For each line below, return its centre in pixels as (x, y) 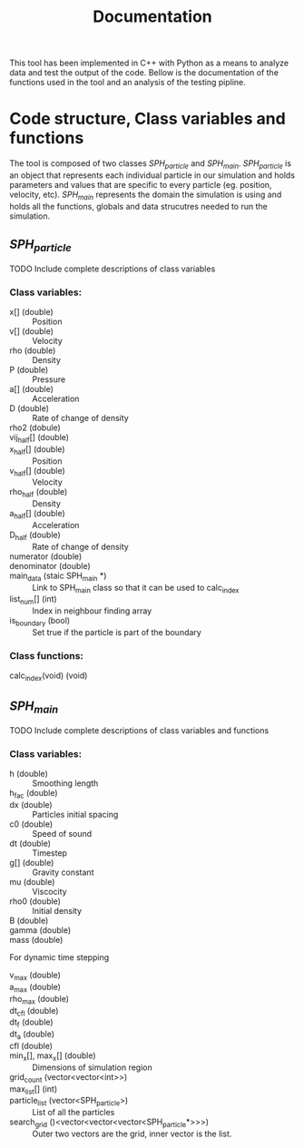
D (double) (29, 408)
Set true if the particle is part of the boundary (117, 632)
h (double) (29, 774)
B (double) (29, 921)
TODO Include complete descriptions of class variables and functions (139, 731)
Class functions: (47, 655)
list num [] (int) (33, 600)
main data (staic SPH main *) (58, 576)
